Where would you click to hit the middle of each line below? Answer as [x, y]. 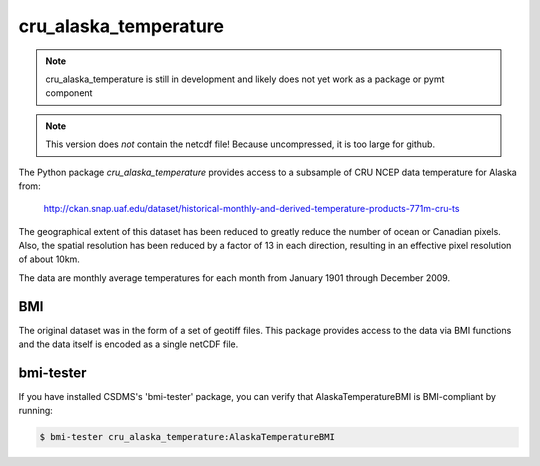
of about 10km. [49, 259]
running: [36, 411]
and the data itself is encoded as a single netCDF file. [128, 344]
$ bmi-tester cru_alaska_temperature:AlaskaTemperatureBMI [187, 437]
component [69, 93]
